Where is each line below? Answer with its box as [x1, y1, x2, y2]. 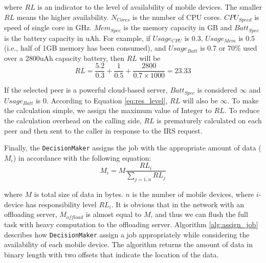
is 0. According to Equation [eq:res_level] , [35, 95, 168, 105]
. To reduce [224, 105, 260, 116]
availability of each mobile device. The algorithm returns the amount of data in [4, 239, 253, 250]
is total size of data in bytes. [34, 189, 123, 200]
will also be [182, 95, 218, 105]
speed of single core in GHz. [4, 22, 92, 33]
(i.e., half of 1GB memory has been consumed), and [4, 42, 166, 53]
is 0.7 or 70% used [200, 42, 257, 53]
